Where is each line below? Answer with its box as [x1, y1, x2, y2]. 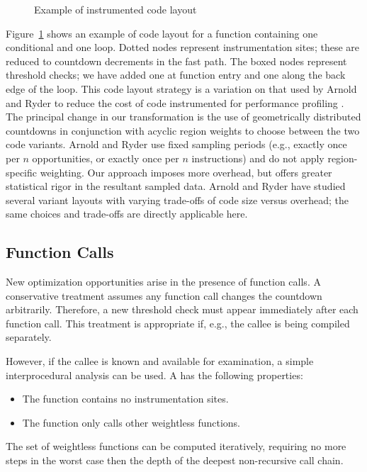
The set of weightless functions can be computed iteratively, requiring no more [6, 439, 346, 454]
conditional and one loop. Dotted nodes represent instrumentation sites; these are [6, 40, 359, 55]
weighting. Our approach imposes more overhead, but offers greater [40, 164, 332, 179]
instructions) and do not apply [191, 150, 324, 165]
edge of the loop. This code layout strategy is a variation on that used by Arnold [6, 81, 357, 96]
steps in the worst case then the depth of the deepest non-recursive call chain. [6, 453, 344, 468]
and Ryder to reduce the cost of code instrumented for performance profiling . [6, 95, 344, 110]
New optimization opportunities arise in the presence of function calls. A [6, 274, 321, 289]
